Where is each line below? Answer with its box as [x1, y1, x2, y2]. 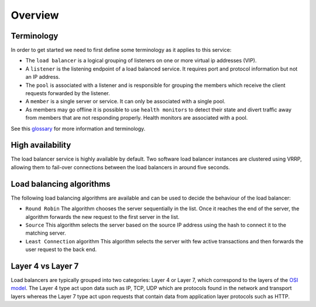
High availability [11, 140, 71, 150]
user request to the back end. [25, 246, 97, 253]
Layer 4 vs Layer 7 [11, 261, 79, 271]
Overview [11, 9, 59, 22]
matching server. [25, 229, 67, 236]
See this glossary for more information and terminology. [11, 125, 146, 132]
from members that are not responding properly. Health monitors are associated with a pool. [25, 114, 248, 121]
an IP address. [25, 74, 60, 81]
